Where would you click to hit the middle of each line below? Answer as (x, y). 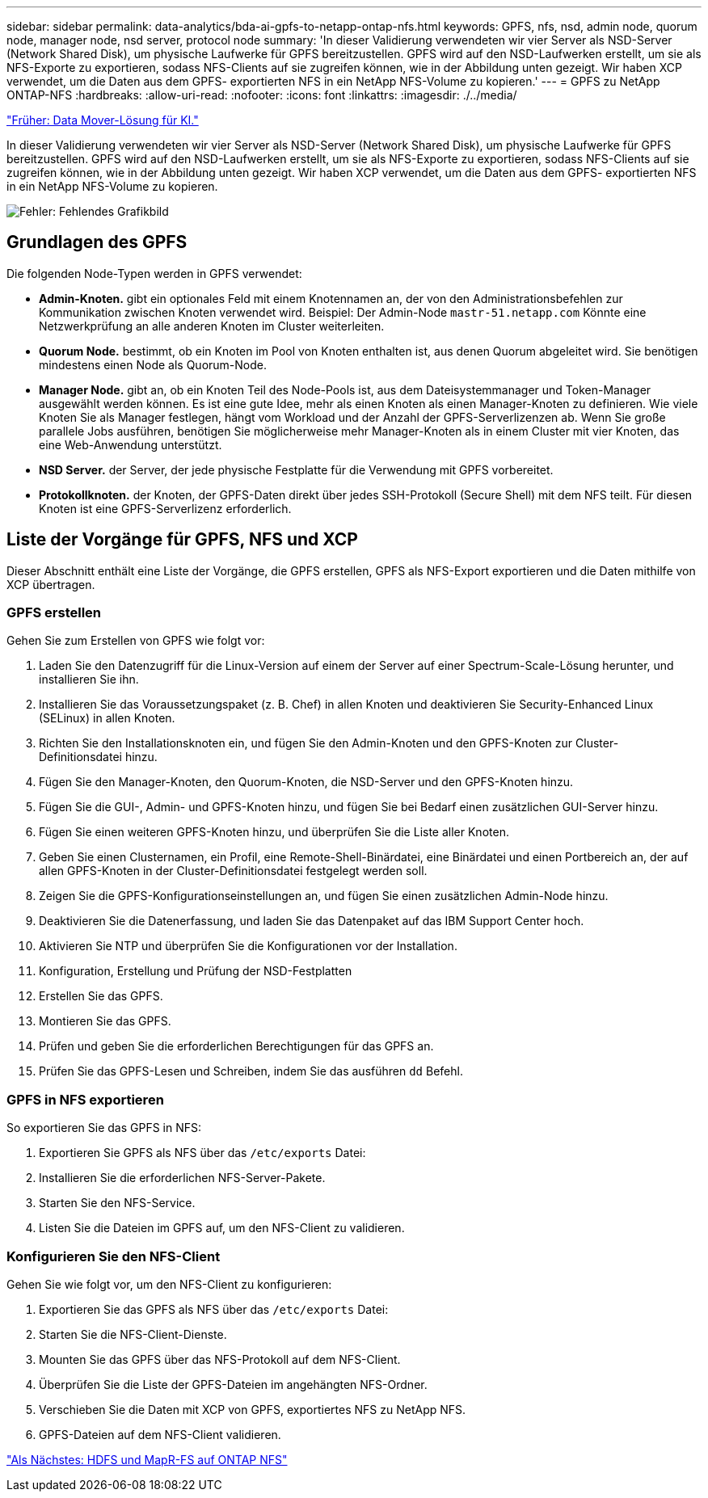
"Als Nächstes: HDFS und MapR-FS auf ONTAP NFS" (147, 1459)
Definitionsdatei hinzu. (98, 757)
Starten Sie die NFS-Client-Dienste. (133, 1334)
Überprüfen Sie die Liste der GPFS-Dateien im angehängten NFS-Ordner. (233, 1384)
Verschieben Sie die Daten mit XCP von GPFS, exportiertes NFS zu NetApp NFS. (253, 1409)
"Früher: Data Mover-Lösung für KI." (103, 120)
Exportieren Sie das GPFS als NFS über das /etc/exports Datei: (214, 1309)
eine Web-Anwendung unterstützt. (131, 444)
